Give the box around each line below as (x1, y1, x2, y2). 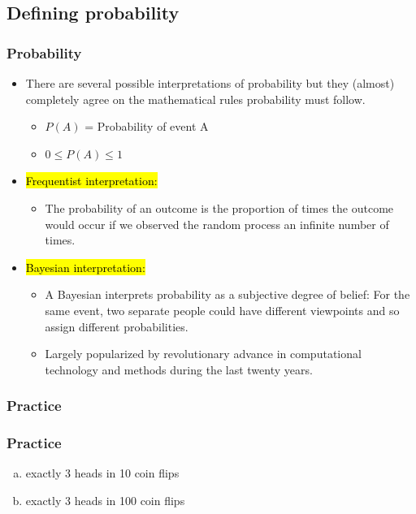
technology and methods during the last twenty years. (45, 361, 313, 378)
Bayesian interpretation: (25, 258, 145, 275)
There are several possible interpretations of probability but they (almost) (25, 75, 395, 91)
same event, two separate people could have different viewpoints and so (45, 301, 400, 318)
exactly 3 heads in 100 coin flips (25, 491, 185, 508)
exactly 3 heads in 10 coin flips (25, 464, 180, 482)
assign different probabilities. (45, 317, 188, 335)
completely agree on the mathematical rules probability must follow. (25, 90, 366, 107)
